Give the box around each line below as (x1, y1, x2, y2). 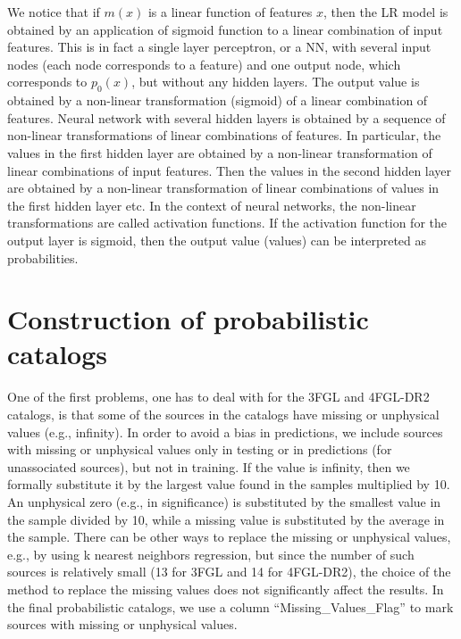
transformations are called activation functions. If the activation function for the (7, 213, 447, 232)
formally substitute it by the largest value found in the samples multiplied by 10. (7, 475, 450, 494)
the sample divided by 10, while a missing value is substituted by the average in (7, 510, 445, 528)
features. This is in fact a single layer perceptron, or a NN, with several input (7, 37, 432, 56)
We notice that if (7, 3, 100, 21)
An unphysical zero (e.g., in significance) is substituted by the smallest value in (7, 492, 441, 510)
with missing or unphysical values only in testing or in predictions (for (7, 440, 392, 459)
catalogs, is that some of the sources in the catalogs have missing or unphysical (7, 405, 440, 424)
